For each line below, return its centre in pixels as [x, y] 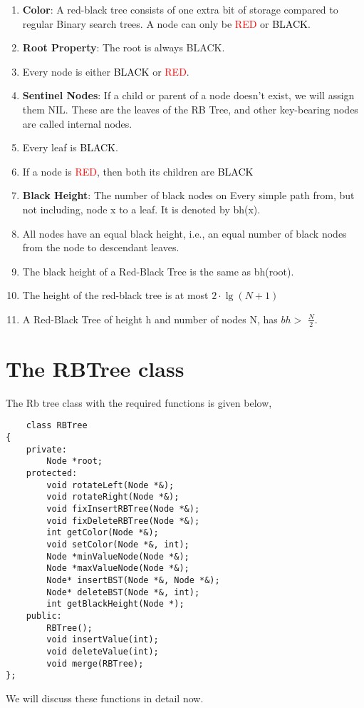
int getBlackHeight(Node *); [115, 604]
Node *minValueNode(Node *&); [118, 556]
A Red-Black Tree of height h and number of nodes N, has [150, 319]
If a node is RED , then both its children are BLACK [138, 171]
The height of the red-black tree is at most [115, 295]
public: [44, 616]
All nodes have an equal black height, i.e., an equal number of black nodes [184, 233]
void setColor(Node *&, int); [118, 545]
